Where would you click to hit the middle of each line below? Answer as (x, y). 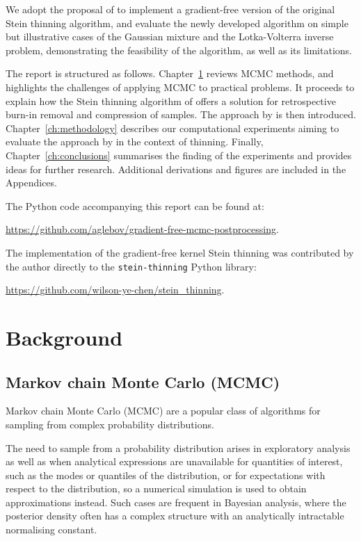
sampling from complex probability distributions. (110, 424)
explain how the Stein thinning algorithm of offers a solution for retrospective (171, 100)
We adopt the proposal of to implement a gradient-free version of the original (170, 9)
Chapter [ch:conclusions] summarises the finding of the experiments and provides (179, 155)
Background (64, 337)
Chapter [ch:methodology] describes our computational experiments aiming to (173, 128)
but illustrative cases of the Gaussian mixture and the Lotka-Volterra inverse (170, 37)
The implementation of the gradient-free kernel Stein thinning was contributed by (180, 252)
